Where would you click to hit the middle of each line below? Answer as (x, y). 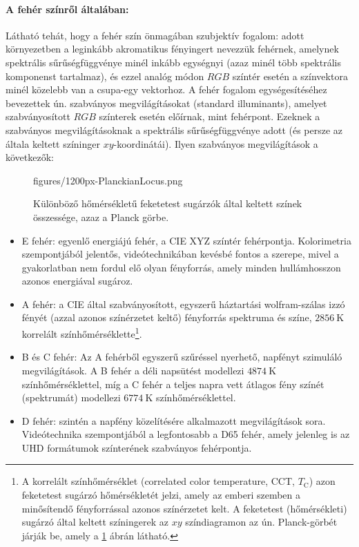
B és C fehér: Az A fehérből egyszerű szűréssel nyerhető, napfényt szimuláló (182, 357)
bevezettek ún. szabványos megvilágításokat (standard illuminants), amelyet (166, 103)
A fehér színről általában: (67, 9)
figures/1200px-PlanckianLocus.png (108, 180)
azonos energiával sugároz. (77, 281)
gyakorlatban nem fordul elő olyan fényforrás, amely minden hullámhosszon (181, 267)
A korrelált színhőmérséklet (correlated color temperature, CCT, (158, 481)
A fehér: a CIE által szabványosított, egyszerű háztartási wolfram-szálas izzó (183, 304)
